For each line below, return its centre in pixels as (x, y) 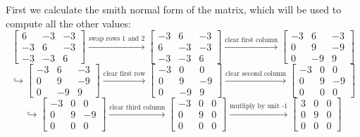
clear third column (137, 108)
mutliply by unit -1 (259, 106)
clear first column (252, 40)
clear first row (124, 74)
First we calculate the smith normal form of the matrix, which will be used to (174, 9)
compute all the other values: (68, 23)
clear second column (256, 74)
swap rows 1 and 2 (117, 38)
